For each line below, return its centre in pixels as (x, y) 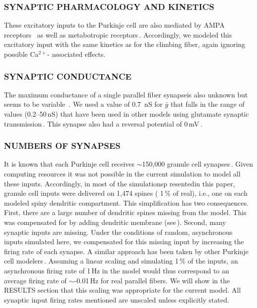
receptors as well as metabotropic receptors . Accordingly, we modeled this (118, 34)
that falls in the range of (208, 104)
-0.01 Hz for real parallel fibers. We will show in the (152, 280)
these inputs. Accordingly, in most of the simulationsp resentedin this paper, (120, 183)
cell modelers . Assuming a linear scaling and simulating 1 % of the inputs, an (121, 261)
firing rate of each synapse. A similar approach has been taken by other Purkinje (126, 251)
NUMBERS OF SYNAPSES (62, 146)
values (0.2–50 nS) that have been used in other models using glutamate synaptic (127, 114)
